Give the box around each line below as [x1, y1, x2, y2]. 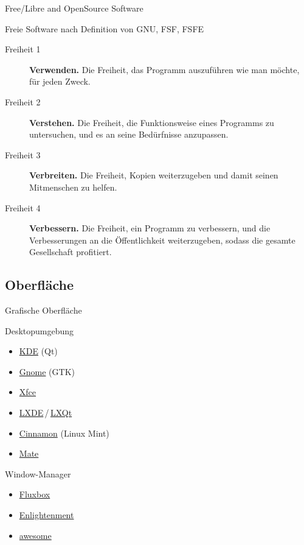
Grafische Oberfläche [5, 304, 82, 317]
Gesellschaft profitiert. [29, 245, 112, 258]
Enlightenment [19, 508, 74, 521]
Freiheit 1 [5, 43, 41, 55]
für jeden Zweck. [29, 75, 91, 88]
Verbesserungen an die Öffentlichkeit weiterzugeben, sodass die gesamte [29, 233, 295, 246]
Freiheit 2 [5, 95, 41, 108]
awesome [19, 529, 52, 541]
